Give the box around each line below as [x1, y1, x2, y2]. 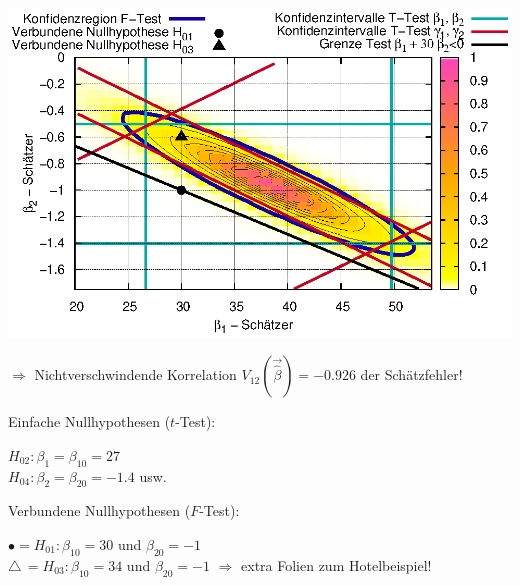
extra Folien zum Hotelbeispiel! [241, 554, 432, 575]
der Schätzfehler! [360, 364, 463, 385]
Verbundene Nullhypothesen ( [8, 500, 191, 521]
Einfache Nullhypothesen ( [8, 411, 171, 432]
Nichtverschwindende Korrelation [34, 364, 237, 385]
